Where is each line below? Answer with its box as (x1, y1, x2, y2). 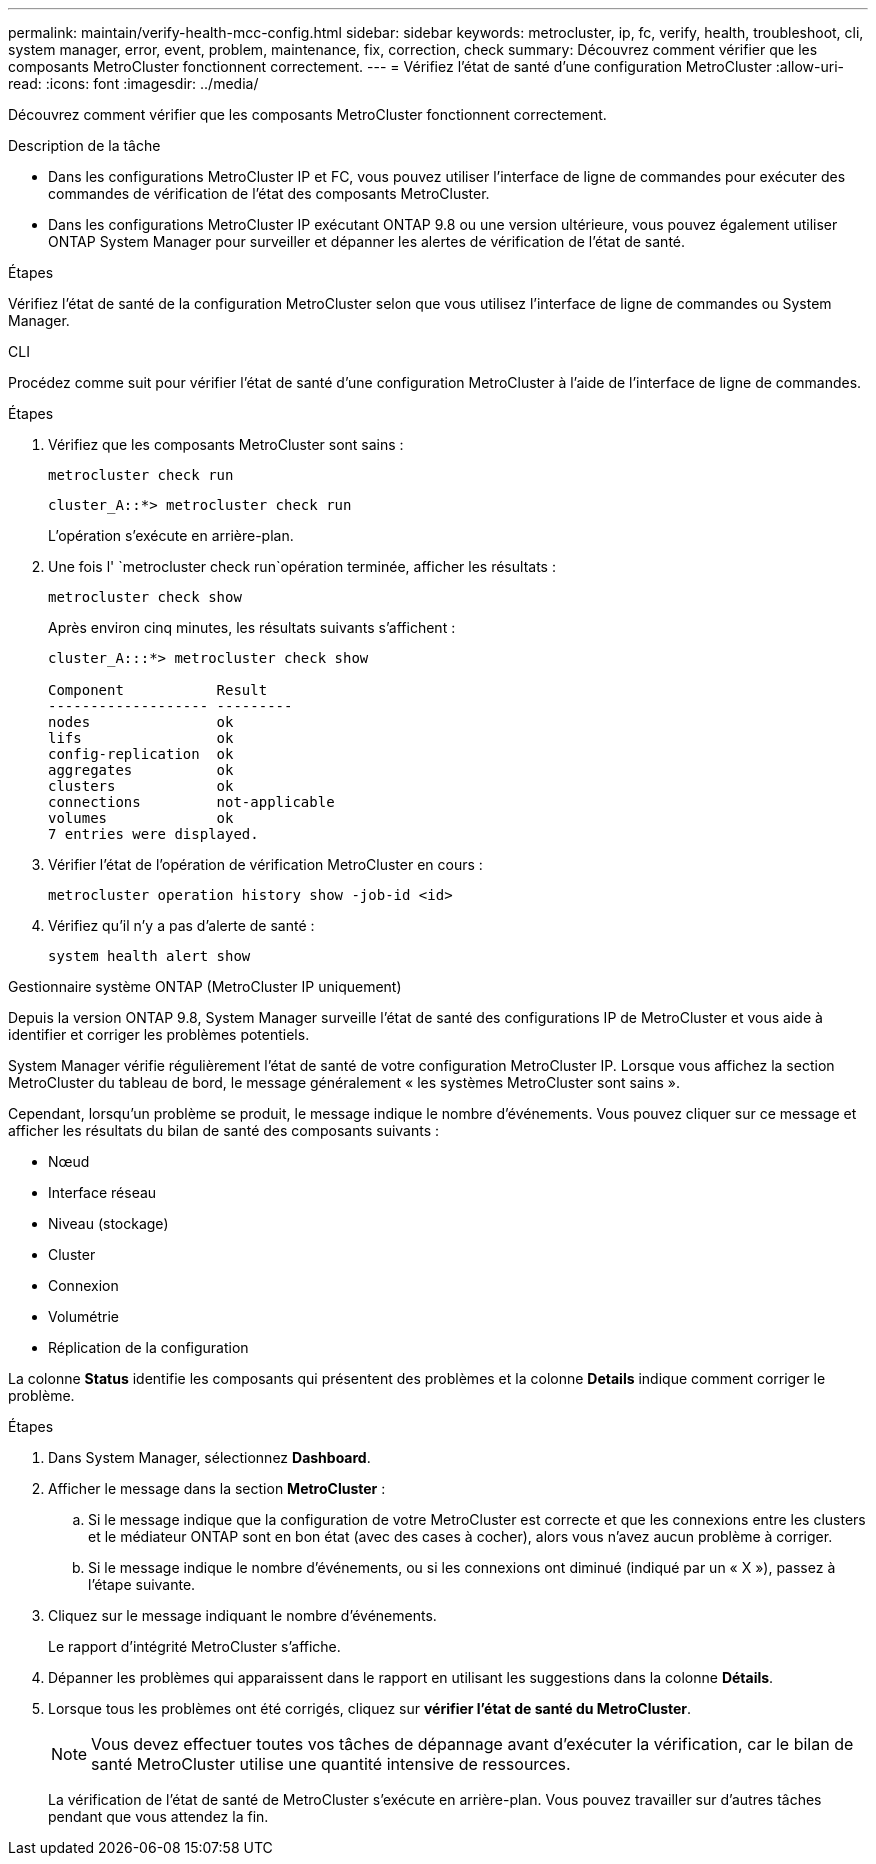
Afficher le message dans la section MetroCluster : (48, 1480, 386, 1497)
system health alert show (48, 948, 251, 964)
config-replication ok (48, 746, 234, 762)
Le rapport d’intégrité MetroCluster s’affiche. (48, 1638, 341, 1655)
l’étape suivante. (88, 1576, 196, 1593)
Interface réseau (48, 1184, 157, 1201)
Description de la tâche (8, 137, 161, 154)
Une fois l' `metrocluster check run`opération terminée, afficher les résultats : (48, 558, 556, 575)
